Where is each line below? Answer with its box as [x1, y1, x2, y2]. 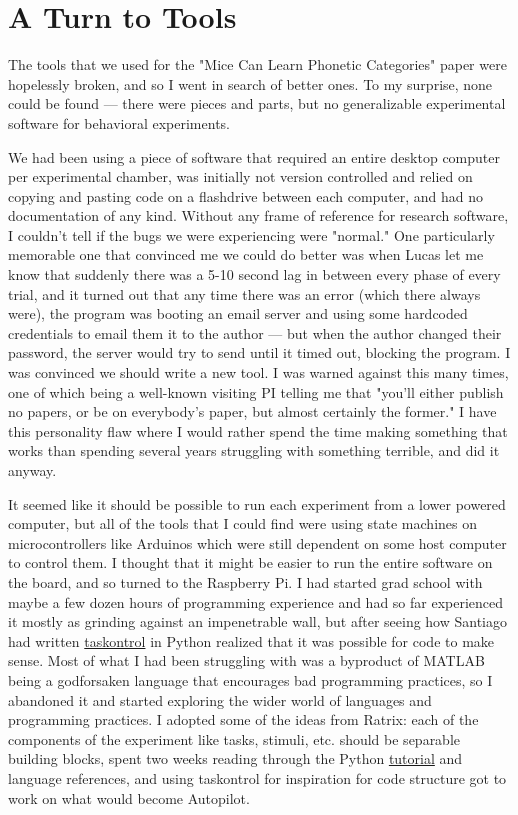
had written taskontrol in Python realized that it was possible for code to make [8, 630, 495, 651]
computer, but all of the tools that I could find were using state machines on [8, 513, 477, 534]
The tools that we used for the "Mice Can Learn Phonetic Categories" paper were [8, 54, 507, 75]
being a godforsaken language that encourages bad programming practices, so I [8, 669, 493, 690]
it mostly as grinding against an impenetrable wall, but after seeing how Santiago [8, 611, 507, 632]
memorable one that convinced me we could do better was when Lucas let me [8, 244, 484, 265]
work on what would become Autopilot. [8, 787, 250, 808]
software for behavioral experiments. [8, 112, 230, 133]
